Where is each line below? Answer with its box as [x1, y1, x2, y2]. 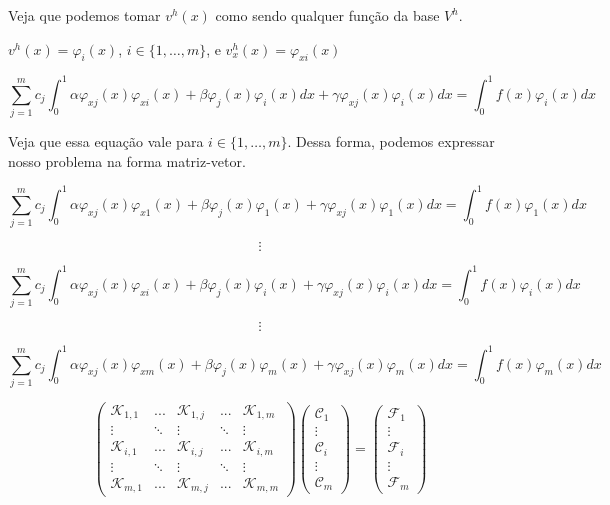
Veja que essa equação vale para [8, 131, 204, 152]
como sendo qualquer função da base [215, 5, 440, 25]
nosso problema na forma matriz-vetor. [8, 150, 246, 171]
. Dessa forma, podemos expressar [287, 131, 495, 152]
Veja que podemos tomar [8, 5, 161, 25]
